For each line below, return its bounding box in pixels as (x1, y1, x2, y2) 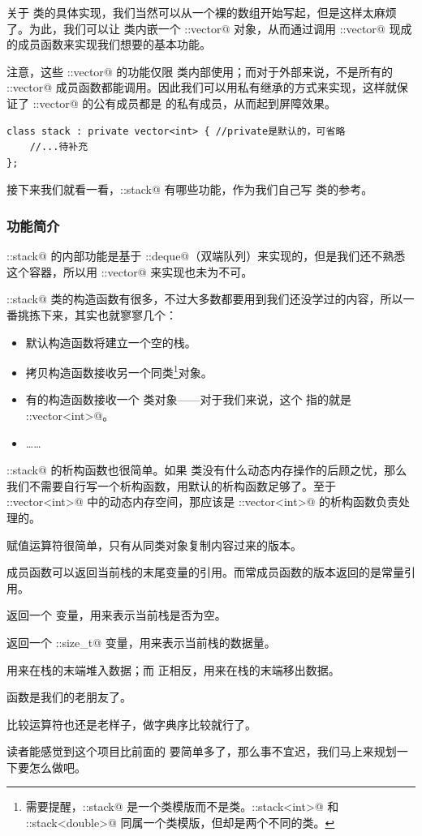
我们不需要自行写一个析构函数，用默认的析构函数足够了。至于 (6, 477, 336, 494)
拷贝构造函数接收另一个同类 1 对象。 (25, 362, 213, 380)
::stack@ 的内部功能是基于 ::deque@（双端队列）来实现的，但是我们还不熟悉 (6, 247, 406, 264)
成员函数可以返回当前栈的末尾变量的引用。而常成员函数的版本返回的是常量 (6, 564, 404, 581)
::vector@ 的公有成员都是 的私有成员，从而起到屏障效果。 (32, 94, 337, 111)
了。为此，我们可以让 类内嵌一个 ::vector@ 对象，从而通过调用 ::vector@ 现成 (6, 19, 412, 36)
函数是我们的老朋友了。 (6, 688, 131, 705)
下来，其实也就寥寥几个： (40, 306, 177, 323)
